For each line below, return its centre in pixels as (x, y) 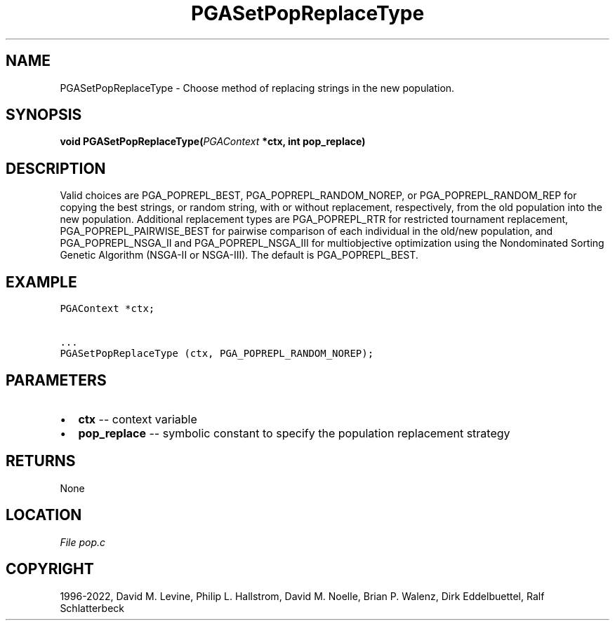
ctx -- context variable (138, 419)
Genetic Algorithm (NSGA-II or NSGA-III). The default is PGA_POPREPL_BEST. (239, 255)
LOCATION (44, 515)
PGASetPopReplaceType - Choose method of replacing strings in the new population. (257, 88)
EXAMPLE (41, 282)
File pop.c (83, 542)
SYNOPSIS (44, 115)
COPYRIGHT (50, 569)
